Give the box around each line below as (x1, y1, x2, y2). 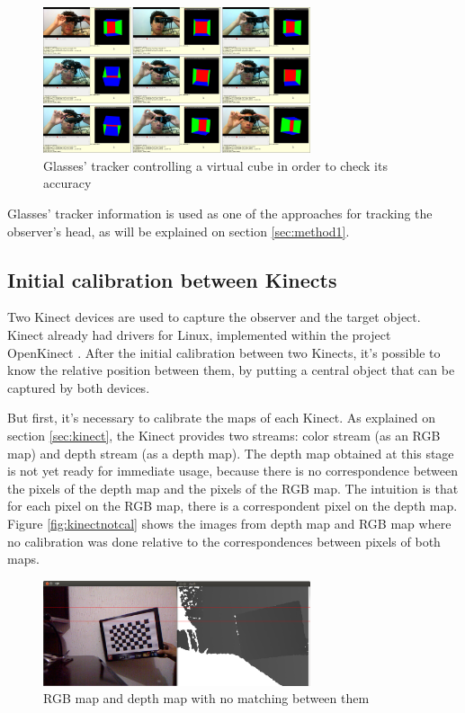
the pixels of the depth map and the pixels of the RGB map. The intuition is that (7, 478, 459, 497)
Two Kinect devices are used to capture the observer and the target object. (7, 307, 421, 326)
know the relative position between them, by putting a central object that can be (7, 361, 455, 379)
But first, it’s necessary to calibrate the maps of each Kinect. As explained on (7, 408, 435, 427)
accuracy (43, 174, 92, 192)
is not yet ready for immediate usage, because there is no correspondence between (7, 461, 459, 480)
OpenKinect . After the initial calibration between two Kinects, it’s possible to (7, 343, 441, 361)
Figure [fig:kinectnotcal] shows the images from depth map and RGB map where (7, 514, 452, 532)
